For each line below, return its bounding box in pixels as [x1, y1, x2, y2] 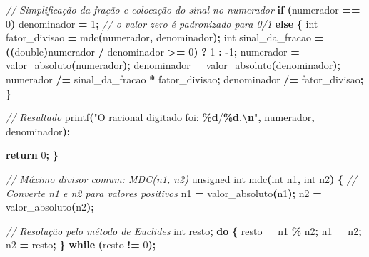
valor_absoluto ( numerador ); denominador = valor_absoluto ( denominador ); [6, 58, 340, 73]
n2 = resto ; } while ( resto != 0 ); [6, 237, 156, 252]
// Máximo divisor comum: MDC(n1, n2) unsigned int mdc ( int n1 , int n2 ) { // [6, 171, 357, 186]
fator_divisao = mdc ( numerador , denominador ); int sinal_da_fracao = [6, 30, 324, 45]
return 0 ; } [6, 147, 59, 162]
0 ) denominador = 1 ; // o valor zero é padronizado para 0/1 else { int [6, 16, 318, 31]
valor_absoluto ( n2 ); [6, 199, 94, 214]
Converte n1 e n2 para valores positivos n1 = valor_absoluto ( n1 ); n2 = [6, 185, 322, 200]
